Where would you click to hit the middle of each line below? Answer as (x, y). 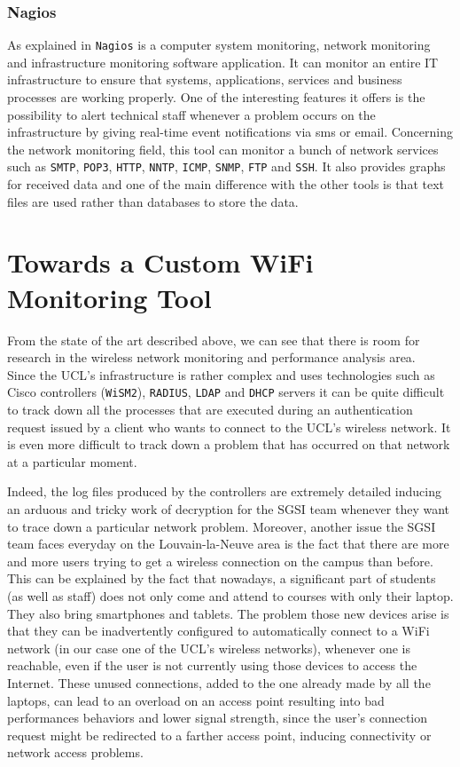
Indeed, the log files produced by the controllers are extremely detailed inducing (224, 491)
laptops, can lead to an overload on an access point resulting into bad (196, 700)
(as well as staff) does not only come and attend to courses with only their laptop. (230, 595)
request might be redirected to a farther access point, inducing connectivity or (219, 735)
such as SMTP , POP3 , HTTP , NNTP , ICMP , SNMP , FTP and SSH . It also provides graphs (226, 166)
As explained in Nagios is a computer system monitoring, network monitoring (219, 45)
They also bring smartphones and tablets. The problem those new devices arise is (228, 613)
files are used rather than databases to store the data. (153, 201)
